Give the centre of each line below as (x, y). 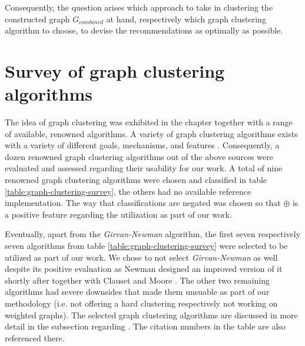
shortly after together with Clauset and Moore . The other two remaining (137, 280)
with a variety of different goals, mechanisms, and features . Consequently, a (142, 145)
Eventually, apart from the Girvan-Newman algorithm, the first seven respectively (153, 234)
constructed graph (37, 19)
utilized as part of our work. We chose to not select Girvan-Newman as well (141, 257)
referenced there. (35, 337)
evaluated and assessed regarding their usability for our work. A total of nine (144, 168)
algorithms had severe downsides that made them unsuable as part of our (137, 292)
